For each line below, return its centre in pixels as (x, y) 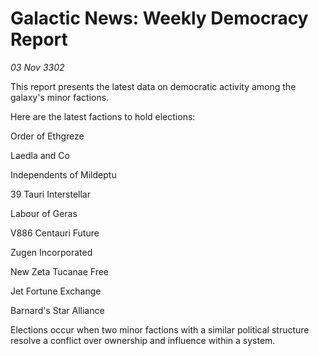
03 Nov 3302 (37, 67)
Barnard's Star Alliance (57, 310)
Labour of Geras (44, 213)
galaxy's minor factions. (60, 97)
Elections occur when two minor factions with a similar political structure (160, 329)
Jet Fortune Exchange (56, 291)
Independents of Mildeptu (63, 174)
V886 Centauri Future (55, 233)
